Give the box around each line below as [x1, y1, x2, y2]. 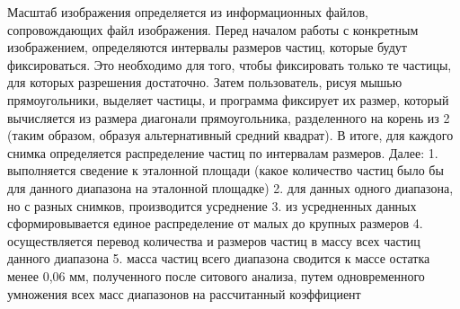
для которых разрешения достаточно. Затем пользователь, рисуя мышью [7, 73, 402, 92]
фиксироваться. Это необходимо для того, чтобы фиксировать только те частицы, [7, 55, 452, 74]
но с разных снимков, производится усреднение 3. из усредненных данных [7, 196, 417, 215]
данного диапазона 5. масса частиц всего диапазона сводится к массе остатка [7, 249, 430, 268]
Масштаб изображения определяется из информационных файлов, [7, 3, 368, 21]
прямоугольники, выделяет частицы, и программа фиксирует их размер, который [7, 90, 449, 109]
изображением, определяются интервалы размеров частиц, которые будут [7, 38, 407, 57]
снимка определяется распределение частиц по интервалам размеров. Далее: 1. [7, 143, 438, 162]
